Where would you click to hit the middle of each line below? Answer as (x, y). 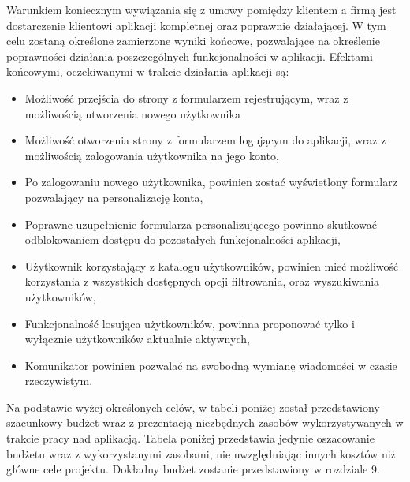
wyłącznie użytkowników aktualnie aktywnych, (137, 339)
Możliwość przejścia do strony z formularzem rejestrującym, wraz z (186, 97)
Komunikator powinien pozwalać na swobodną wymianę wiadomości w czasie (211, 365)
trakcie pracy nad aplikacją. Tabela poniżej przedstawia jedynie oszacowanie (190, 438)
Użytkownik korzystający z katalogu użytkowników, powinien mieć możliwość (212, 265)
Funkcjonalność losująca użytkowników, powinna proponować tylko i (190, 323)
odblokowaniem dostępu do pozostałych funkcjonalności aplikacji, (183, 239)
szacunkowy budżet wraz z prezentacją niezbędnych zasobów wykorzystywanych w (205, 422)
